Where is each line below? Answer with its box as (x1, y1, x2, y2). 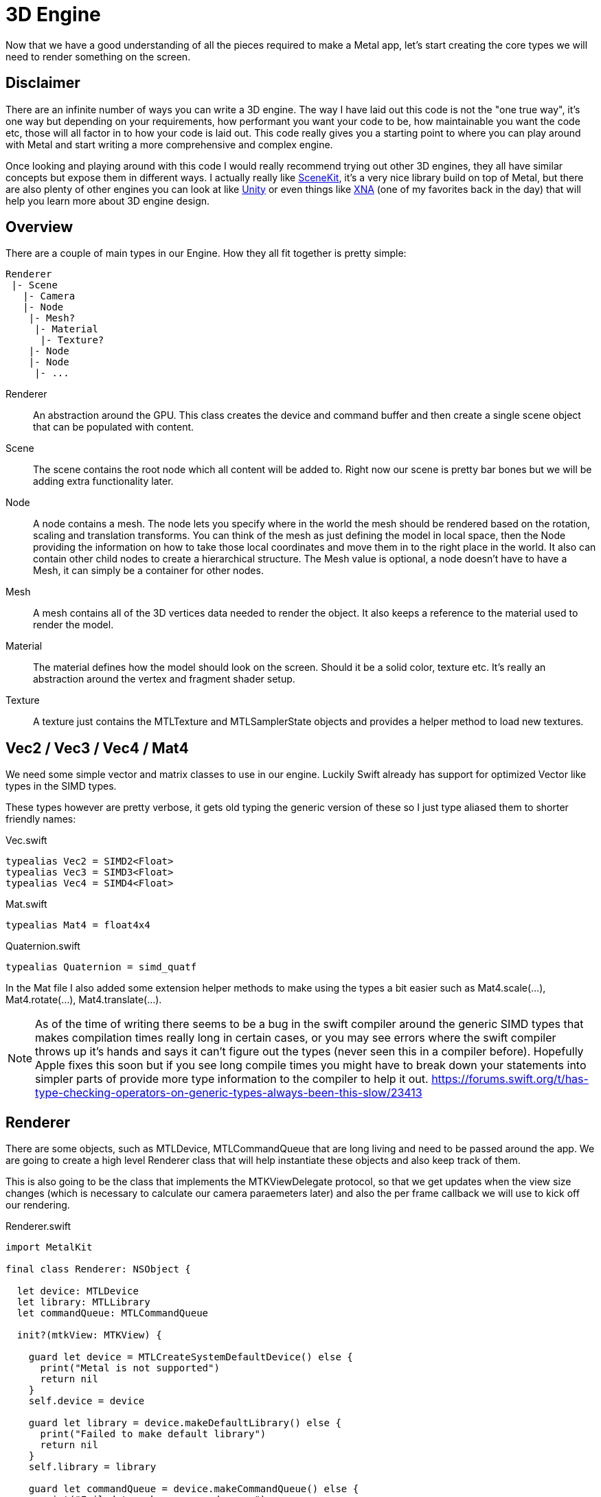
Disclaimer (5, 74, 80, 92)
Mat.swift (5, 898, 47, 911)
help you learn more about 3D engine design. (5, 194, 210, 207)
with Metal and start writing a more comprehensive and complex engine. (5, 138, 333, 150)
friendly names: (5, 813, 76, 825)
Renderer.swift (5, 1220, 71, 1233)
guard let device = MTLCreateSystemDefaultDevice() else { (28, 1351, 353, 1363)
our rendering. (5, 1199, 70, 1211)
